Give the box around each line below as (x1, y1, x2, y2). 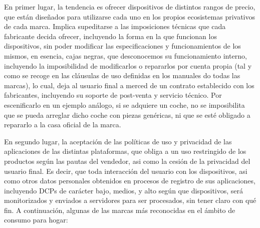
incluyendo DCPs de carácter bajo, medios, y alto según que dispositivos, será (4, 185, 243, 195)
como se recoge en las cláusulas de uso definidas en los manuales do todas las (4, 70, 240, 81)
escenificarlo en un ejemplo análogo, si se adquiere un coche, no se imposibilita (4, 99, 245, 110)
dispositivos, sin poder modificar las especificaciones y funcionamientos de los (4, 41, 241, 51)
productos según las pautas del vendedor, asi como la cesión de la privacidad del (4, 155, 250, 166)
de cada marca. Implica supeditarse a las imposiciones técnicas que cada (4, 21, 226, 32)
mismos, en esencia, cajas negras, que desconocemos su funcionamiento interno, (4, 50, 247, 61)
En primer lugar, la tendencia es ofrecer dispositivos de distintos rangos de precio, (4, 2, 255, 12)
